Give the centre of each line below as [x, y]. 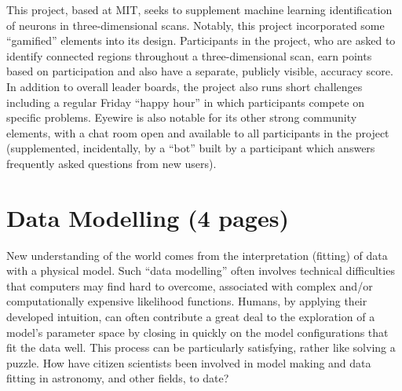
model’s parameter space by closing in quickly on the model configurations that [197, 332]
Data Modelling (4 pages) [148, 217]
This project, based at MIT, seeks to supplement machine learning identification [199, 9]
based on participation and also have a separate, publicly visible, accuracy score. [200, 71]
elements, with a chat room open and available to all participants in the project [198, 132]
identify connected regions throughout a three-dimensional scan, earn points [189, 55]
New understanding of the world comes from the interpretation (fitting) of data [197, 255]
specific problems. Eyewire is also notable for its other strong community [182, 117]
